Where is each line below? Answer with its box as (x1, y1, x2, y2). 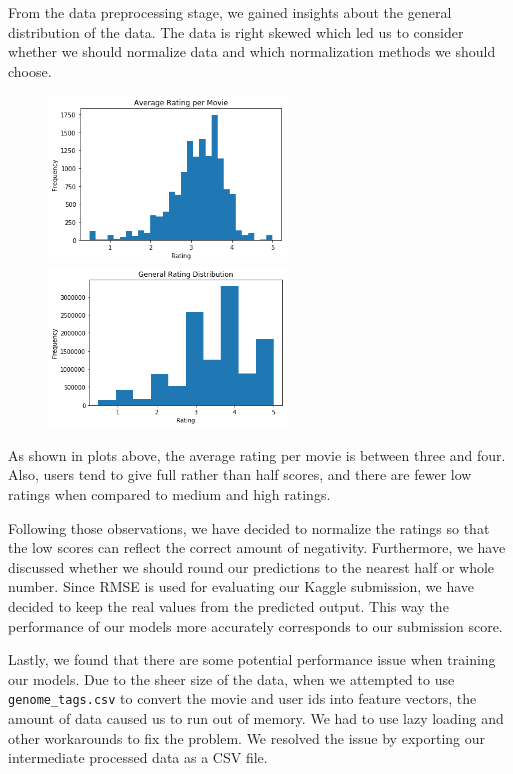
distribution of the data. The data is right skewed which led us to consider (8, 21, 464, 42)
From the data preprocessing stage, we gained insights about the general (8, 2, 452, 22)
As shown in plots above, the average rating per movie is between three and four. (8, 444, 506, 465)
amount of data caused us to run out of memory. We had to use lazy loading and (8, 707, 504, 728)
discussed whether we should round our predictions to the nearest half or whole (8, 556, 495, 577)
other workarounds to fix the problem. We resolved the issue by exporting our (8, 727, 485, 748)
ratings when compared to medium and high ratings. (8, 483, 331, 504)
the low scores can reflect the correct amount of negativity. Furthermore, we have (8, 537, 506, 558)
